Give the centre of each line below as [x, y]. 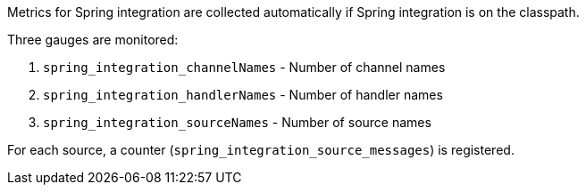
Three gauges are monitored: [93, 40]
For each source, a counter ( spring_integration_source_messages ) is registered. [261, 150]
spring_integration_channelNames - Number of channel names [244, 67]
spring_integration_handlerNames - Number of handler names [243, 95]
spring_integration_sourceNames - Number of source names [237, 122]
